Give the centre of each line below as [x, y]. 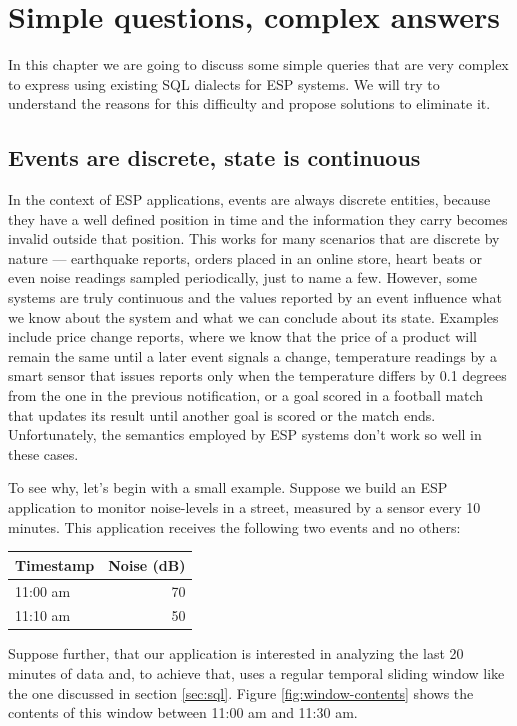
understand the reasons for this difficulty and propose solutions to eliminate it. [249, 103]
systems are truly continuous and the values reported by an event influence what [255, 297]
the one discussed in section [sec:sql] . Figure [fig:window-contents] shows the [241, 692]
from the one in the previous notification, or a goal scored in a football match [246, 395]
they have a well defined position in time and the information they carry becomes [258, 218]
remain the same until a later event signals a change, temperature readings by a [252, 355]
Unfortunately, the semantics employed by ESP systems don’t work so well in [245, 434]
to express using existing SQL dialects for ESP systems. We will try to [224, 83]
